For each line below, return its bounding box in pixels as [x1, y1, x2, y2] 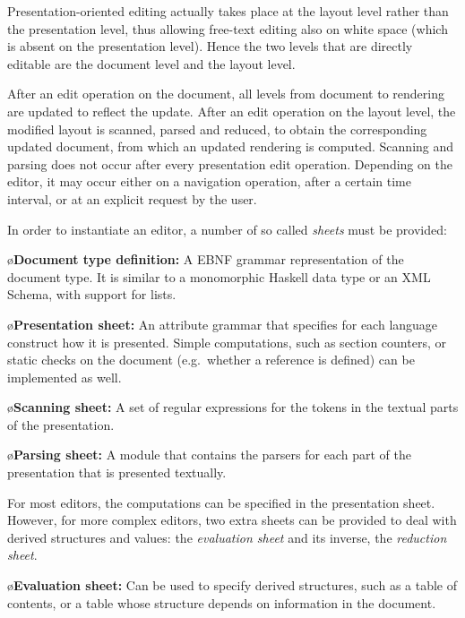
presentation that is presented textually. [7, 463, 227, 482]
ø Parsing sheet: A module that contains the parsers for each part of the [7, 445, 411, 464]
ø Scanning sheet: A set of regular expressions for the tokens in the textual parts [7, 398, 459, 416]
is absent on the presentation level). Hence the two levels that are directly [7, 37, 413, 56]
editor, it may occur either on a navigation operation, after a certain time [7, 172, 411, 191]
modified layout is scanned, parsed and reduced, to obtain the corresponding [7, 119, 427, 138]
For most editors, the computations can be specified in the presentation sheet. [7, 493, 435, 511]
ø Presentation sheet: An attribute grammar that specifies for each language [7, 314, 438, 333]
